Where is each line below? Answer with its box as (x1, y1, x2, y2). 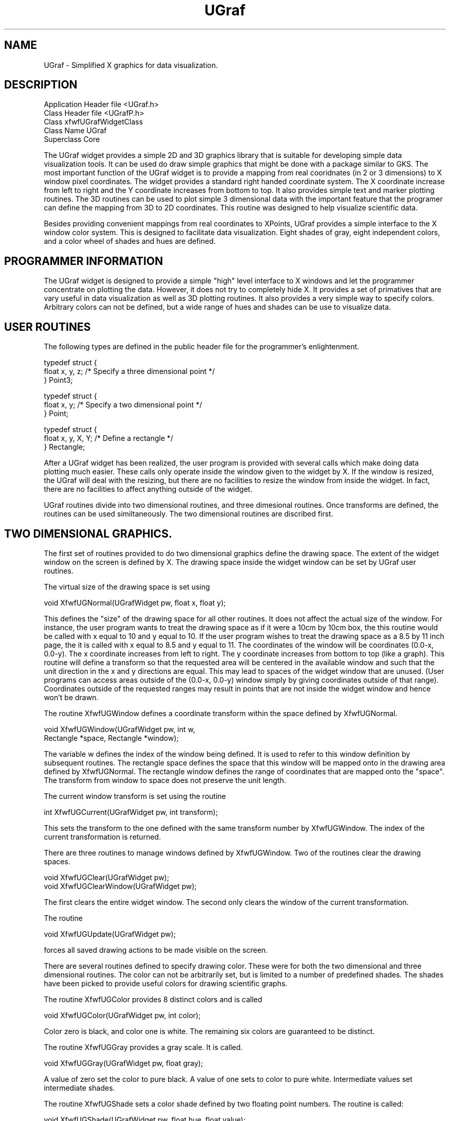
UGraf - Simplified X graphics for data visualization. (44, 60, 218, 69)
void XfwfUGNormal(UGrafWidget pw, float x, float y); (44, 598, 226, 607)
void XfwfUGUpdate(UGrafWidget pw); (44, 929, 176, 938)
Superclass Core (44, 135, 100, 144)
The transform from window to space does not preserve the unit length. (44, 775, 286, 785)
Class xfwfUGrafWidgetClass (44, 117, 143, 127)
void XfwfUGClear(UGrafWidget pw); (44, 873, 170, 882)
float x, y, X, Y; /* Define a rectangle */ (44, 434, 174, 443)
